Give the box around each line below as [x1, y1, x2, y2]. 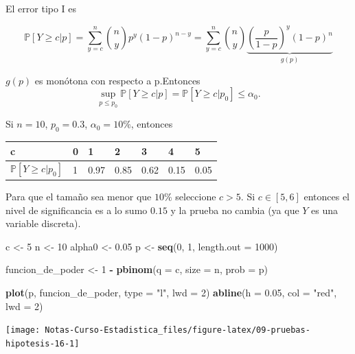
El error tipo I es [5, 1, 77, 15]
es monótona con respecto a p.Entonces [34, 73, 201, 87]
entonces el [304, 189, 350, 203]
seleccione [175, 189, 216, 203]
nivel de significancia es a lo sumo [5, 202, 148, 217]
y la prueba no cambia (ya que [170, 202, 299, 217]
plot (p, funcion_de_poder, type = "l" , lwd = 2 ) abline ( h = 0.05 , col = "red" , [5, 285, 337, 299]
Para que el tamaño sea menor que [5, 189, 152, 203]
